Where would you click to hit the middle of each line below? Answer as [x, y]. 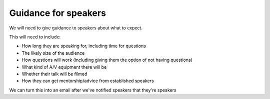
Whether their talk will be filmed [54, 74]
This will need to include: [35, 37]
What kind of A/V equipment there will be [64, 67]
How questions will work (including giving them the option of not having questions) [107, 60]
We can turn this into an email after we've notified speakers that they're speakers [93, 90]
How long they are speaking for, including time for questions [84, 46]
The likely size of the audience [53, 53]
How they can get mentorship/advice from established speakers [88, 81]
